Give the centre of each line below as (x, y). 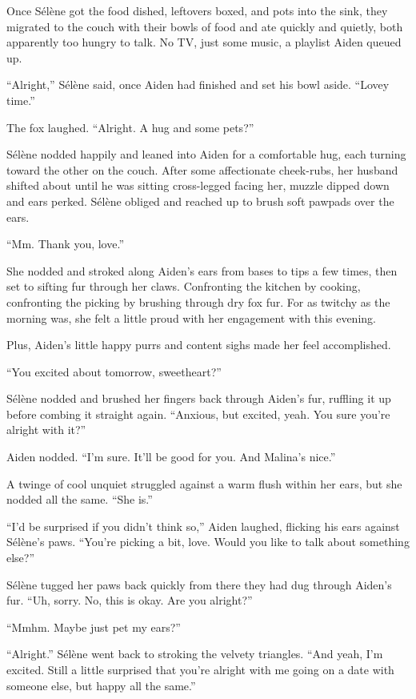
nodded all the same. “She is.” (80, 499)
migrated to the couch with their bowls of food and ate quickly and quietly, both (205, 26)
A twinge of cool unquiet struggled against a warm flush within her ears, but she (204, 483)
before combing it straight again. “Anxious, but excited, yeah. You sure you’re (198, 414)
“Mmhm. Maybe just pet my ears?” (94, 627)
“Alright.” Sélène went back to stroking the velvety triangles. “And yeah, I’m (195, 654)
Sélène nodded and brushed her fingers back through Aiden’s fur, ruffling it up (199, 398)
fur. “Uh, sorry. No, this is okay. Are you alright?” (130, 600)
